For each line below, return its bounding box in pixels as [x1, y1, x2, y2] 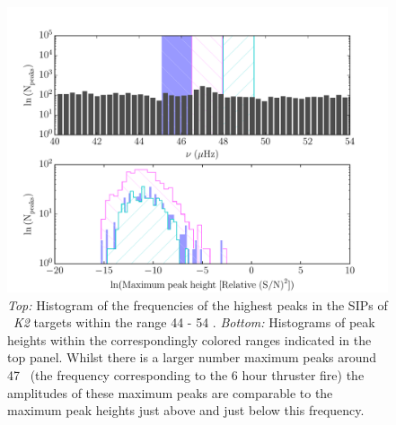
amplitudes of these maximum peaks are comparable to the [7, 383, 333, 402]
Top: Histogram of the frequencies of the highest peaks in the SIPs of [7, 295, 388, 314]
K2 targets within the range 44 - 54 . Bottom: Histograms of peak [13, 313, 375, 332]
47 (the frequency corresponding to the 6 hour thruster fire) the [7, 365, 365, 384]
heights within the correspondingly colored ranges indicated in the [7, 330, 372, 349]
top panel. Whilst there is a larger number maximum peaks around [7, 348, 377, 367]
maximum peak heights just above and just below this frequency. [7, 401, 365, 420]
